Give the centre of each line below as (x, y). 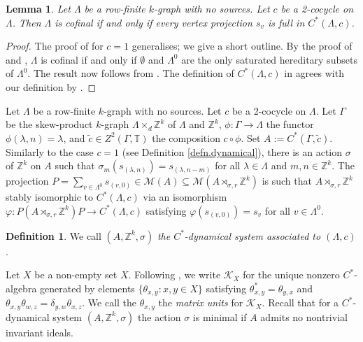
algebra (21, 288)
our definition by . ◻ (51, 86)
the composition (186, 137)
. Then (27, 22)
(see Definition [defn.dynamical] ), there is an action (232, 151)
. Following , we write (175, 275)
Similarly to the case (50, 151)
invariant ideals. (40, 332)
